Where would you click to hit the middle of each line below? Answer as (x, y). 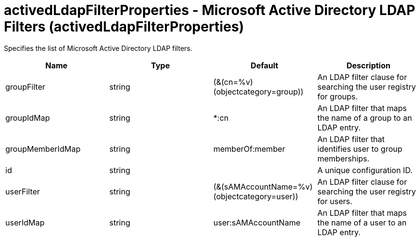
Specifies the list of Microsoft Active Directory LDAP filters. (98, 48)
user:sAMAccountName (257, 222)
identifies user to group (360, 149)
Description (368, 65)
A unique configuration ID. (365, 170)
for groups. (338, 96)
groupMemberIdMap (43, 149)
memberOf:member (249, 149)
